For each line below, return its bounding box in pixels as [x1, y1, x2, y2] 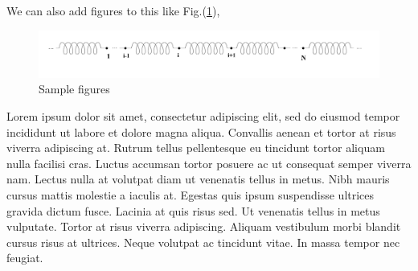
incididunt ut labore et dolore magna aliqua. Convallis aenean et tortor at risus [6, 123, 396, 140]
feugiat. [6, 249, 43, 266]
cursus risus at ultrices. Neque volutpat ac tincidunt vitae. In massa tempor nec [6, 233, 400, 250]
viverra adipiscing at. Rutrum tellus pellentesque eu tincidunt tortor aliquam [6, 139, 385, 156]
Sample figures [39, 80, 110, 97]
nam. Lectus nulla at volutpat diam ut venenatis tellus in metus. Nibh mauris [6, 170, 390, 187]
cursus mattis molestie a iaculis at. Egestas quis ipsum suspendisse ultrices [6, 186, 375, 203]
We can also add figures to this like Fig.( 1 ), [6, 2, 220, 18]
